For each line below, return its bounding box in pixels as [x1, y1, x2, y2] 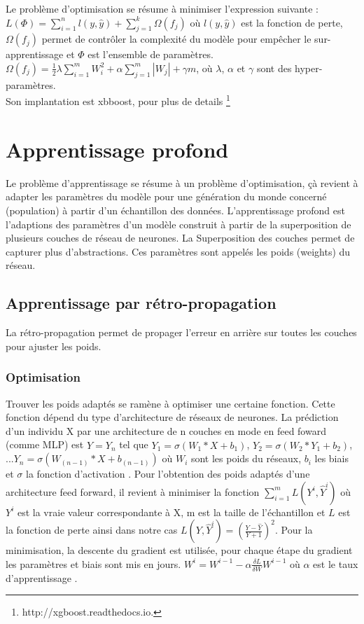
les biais [314, 451, 349, 466]
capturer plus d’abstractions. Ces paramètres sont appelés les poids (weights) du [6, 244, 351, 258]
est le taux [313, 556, 358, 571]
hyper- [295, 60, 323, 75]
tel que [119, 437, 148, 452]
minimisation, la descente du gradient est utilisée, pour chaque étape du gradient [6, 543, 353, 557]
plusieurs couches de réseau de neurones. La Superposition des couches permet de [6, 230, 355, 245]
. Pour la [274, 522, 313, 537]
